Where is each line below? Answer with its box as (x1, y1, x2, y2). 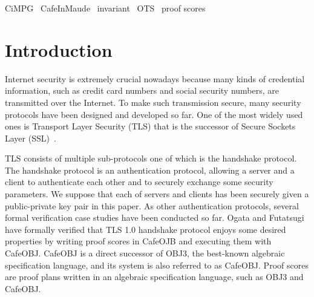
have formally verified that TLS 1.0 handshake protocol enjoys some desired (5, 223, 286, 235)
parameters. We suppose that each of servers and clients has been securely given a (5, 188, 309, 200)
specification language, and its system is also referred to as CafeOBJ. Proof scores (5, 258, 309, 271)
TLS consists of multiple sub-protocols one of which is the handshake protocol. (5, 152, 297, 165)
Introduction (5, 37, 113, 62)
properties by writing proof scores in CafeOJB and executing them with (5, 235, 272, 247)
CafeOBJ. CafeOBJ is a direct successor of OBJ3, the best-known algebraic (5, 247, 285, 259)
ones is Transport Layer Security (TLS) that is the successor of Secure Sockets (5, 120, 296, 132)
